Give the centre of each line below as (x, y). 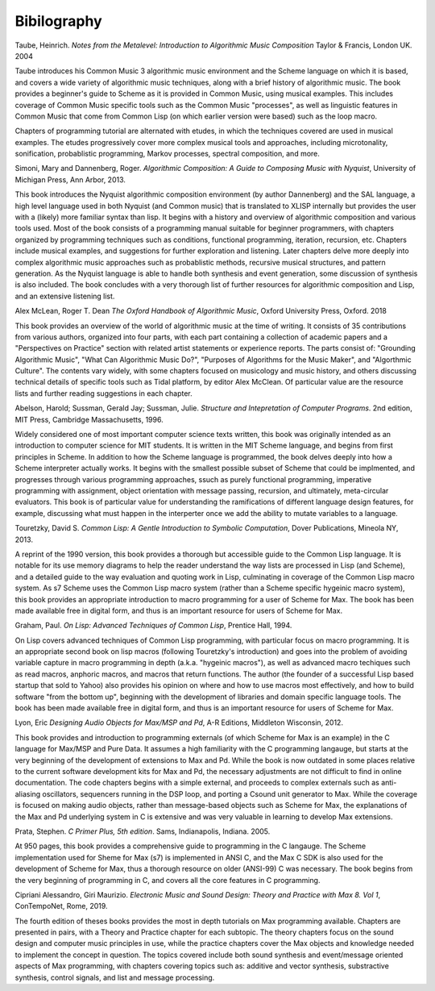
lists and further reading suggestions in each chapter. (104, 393)
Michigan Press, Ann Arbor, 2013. (70, 179)
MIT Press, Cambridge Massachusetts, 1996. (89, 419)
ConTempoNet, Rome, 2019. (61, 906)
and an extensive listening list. (65, 296)
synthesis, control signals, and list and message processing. (115, 977)
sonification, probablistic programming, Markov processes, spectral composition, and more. (167, 154)
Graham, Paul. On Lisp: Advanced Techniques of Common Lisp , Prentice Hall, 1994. (153, 626)
